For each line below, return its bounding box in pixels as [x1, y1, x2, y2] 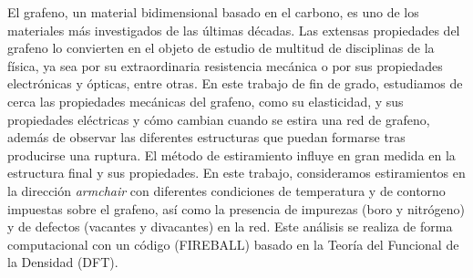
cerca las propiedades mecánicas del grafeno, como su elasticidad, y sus [7, 91, 404, 110]
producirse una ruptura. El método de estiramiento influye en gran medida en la [7, 145, 456, 164]
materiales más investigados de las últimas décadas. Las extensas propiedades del [7, 20, 460, 39]
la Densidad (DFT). [7, 252, 118, 272]
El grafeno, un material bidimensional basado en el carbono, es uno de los [7, 3, 419, 21]
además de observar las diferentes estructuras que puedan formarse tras [7, 128, 406, 147]
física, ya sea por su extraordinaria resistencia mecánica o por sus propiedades [7, 56, 443, 75]
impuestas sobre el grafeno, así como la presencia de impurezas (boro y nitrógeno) [7, 199, 465, 218]
